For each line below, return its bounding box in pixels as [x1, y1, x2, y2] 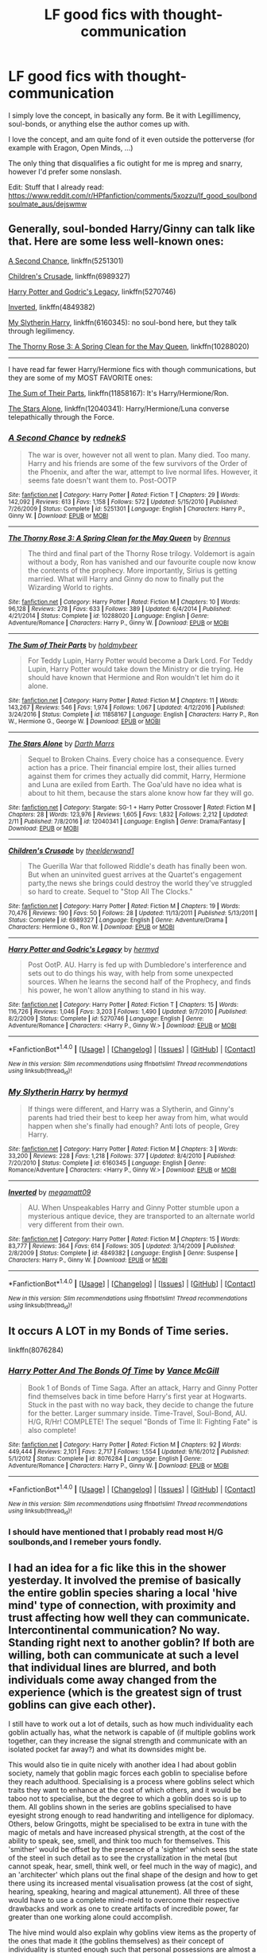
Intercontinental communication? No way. [8, 1623, 220, 1637]
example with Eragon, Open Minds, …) [8, 143, 133, 152]
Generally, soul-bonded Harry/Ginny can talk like [8, 222, 256, 236]
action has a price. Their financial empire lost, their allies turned [27, 763, 237, 773]
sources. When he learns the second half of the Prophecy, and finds [27, 977, 252, 987]
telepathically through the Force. [8, 412, 115, 421]
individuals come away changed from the [8, 1673, 217, 1686]
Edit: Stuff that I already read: [8, 182, 105, 192]
